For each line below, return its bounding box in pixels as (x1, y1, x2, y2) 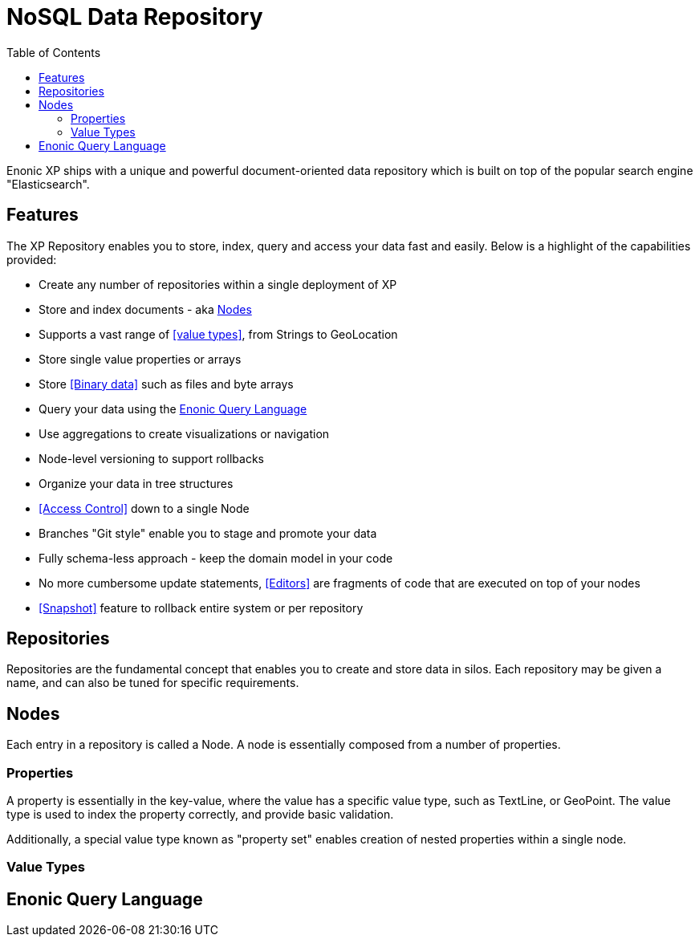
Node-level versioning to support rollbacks (39, 451, 264, 465)
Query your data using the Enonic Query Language (39, 401, 307, 416)
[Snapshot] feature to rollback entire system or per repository (39, 600, 364, 615)
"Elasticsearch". (6, 177, 90, 191)
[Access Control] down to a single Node (39, 501, 250, 515)
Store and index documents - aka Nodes (39, 302, 252, 316)
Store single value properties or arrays (39, 352, 242, 366)
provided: (6, 252, 57, 266)
